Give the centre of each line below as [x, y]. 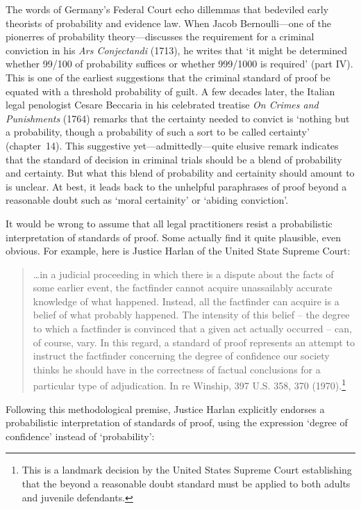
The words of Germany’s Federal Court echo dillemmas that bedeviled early [167, 9]
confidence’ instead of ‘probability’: [80, 436]
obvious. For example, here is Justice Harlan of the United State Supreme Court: [178, 251]
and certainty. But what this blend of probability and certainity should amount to [180, 173]
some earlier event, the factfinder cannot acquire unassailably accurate [183, 288]
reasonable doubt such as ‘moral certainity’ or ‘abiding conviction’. [147, 200]
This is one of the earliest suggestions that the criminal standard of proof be [168, 77]
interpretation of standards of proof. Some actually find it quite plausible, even [174, 237]
